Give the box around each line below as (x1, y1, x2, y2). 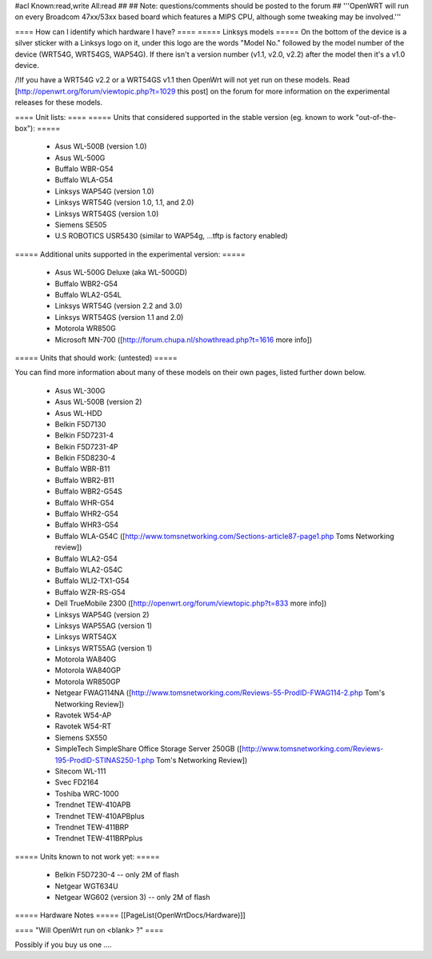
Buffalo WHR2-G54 (54, 509, 119, 519)
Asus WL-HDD (54, 408, 103, 418)
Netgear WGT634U (54, 881, 119, 891)
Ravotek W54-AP (54, 710, 112, 720)
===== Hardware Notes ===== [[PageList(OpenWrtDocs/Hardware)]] (14, 910, 246, 920)
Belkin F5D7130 (54, 419, 106, 429)
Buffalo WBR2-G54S (54, 486, 123, 496)
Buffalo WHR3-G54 (54, 520, 119, 529)
